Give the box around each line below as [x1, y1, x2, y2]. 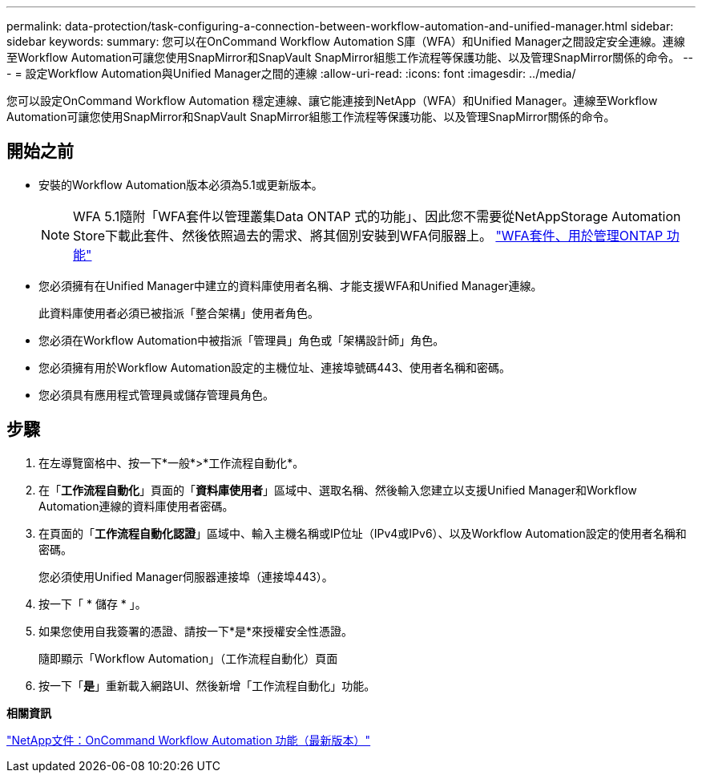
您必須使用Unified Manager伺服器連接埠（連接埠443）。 [38, 569, 333, 583]
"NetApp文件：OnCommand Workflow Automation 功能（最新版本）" [6, 733, 371, 747]
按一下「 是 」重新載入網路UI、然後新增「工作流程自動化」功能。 [38, 678, 376, 692]
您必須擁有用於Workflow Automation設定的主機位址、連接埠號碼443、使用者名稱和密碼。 [38, 360, 511, 374]
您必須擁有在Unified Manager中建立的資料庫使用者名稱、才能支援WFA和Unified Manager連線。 [38, 278, 543, 293]
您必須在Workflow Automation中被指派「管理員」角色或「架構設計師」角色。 [38, 333, 445, 347]
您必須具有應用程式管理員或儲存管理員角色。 [38, 387, 274, 402]
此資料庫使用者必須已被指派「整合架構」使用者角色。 [38, 305, 319, 320]
